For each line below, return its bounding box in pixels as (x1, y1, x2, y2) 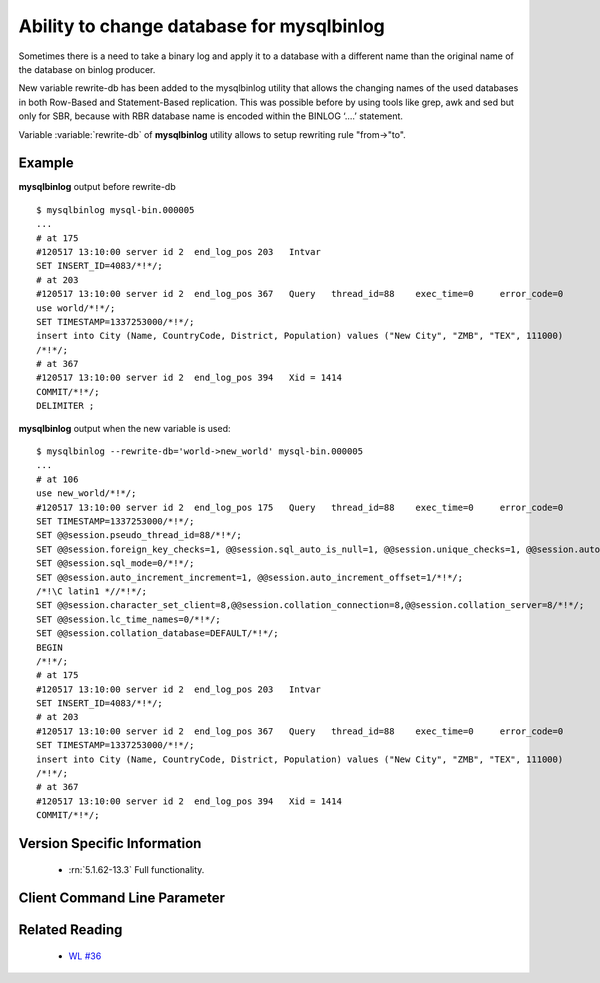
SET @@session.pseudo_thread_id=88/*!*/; (36, 530, 242, 541)
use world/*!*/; (36, 302, 116, 314)
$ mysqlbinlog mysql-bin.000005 (36, 204, 195, 215)
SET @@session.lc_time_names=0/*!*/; (36, 613, 222, 625)
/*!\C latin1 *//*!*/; (36, 585, 148, 597)
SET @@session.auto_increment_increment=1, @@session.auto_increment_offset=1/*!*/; (36, 571, 464, 583)
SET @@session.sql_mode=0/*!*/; (36, 558, 195, 569)
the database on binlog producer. (18, 63, 156, 75)
